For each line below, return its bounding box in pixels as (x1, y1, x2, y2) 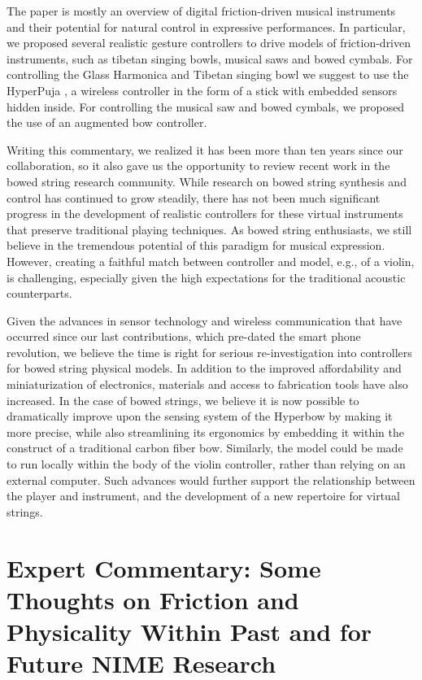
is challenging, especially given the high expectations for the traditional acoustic (7, 268, 406, 286)
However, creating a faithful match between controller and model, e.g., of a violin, (7, 252, 415, 269)
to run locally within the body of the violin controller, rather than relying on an (7, 456, 406, 473)
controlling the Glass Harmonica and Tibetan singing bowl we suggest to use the (7, 66, 409, 83)
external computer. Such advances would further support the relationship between (7, 471, 415, 488)
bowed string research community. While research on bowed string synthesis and (7, 172, 407, 190)
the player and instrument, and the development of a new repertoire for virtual (7, 487, 400, 504)
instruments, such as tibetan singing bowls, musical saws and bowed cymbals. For (7, 50, 413, 67)
